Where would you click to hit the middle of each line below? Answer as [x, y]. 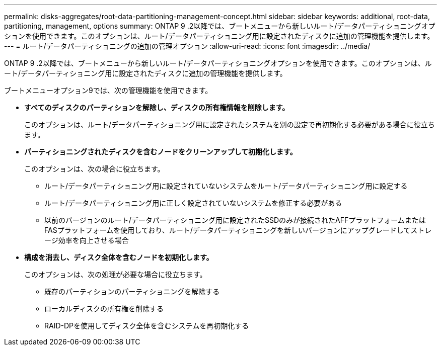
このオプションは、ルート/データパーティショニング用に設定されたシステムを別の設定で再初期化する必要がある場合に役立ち [230, 124]
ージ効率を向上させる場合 [87, 240]
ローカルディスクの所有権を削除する [104, 309]
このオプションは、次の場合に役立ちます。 [94, 169]
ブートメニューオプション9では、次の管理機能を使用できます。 [108, 90]
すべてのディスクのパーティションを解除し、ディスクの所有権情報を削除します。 [157, 107]
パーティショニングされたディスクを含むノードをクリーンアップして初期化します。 [161, 152]
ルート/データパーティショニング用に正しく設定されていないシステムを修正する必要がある [193, 203]
